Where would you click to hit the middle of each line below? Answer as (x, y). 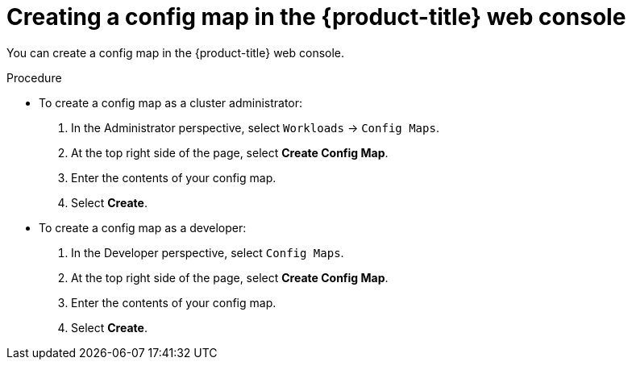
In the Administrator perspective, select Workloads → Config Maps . (255, 127)
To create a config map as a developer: (143, 227)
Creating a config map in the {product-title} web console (316, 17)
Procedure (34, 77)
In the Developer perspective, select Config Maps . (208, 252)
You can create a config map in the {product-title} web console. (176, 52)
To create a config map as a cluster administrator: (171, 102)
